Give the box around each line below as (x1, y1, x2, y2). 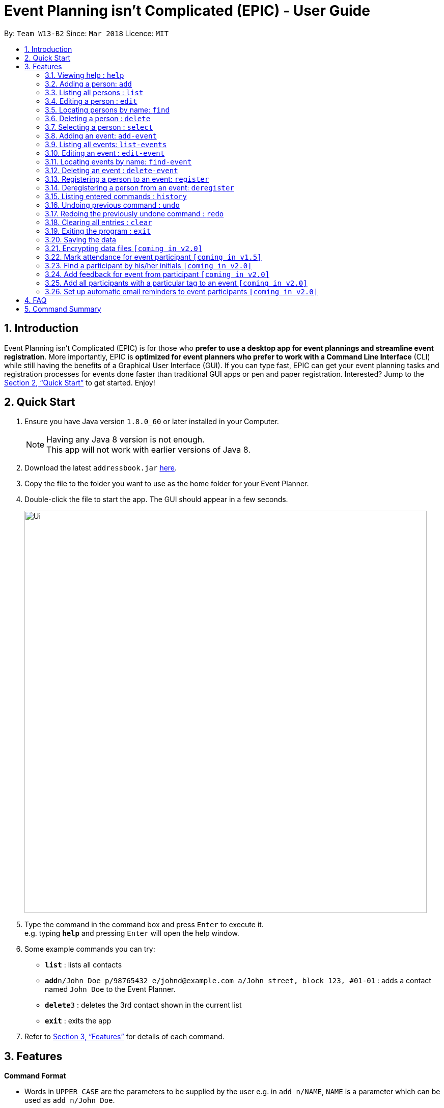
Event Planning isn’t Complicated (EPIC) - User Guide (4, 2, 370, 19)
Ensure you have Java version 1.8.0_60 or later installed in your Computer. (24, 417, 279, 426)
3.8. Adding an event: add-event (45, 131, 157, 140)
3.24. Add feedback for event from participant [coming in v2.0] (45, 269, 270, 279)
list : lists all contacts (45, 960, 122, 969)
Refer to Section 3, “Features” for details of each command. (24, 1032, 225, 1041)
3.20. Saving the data (45, 235, 116, 244)
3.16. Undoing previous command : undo (45, 200, 180, 209)
